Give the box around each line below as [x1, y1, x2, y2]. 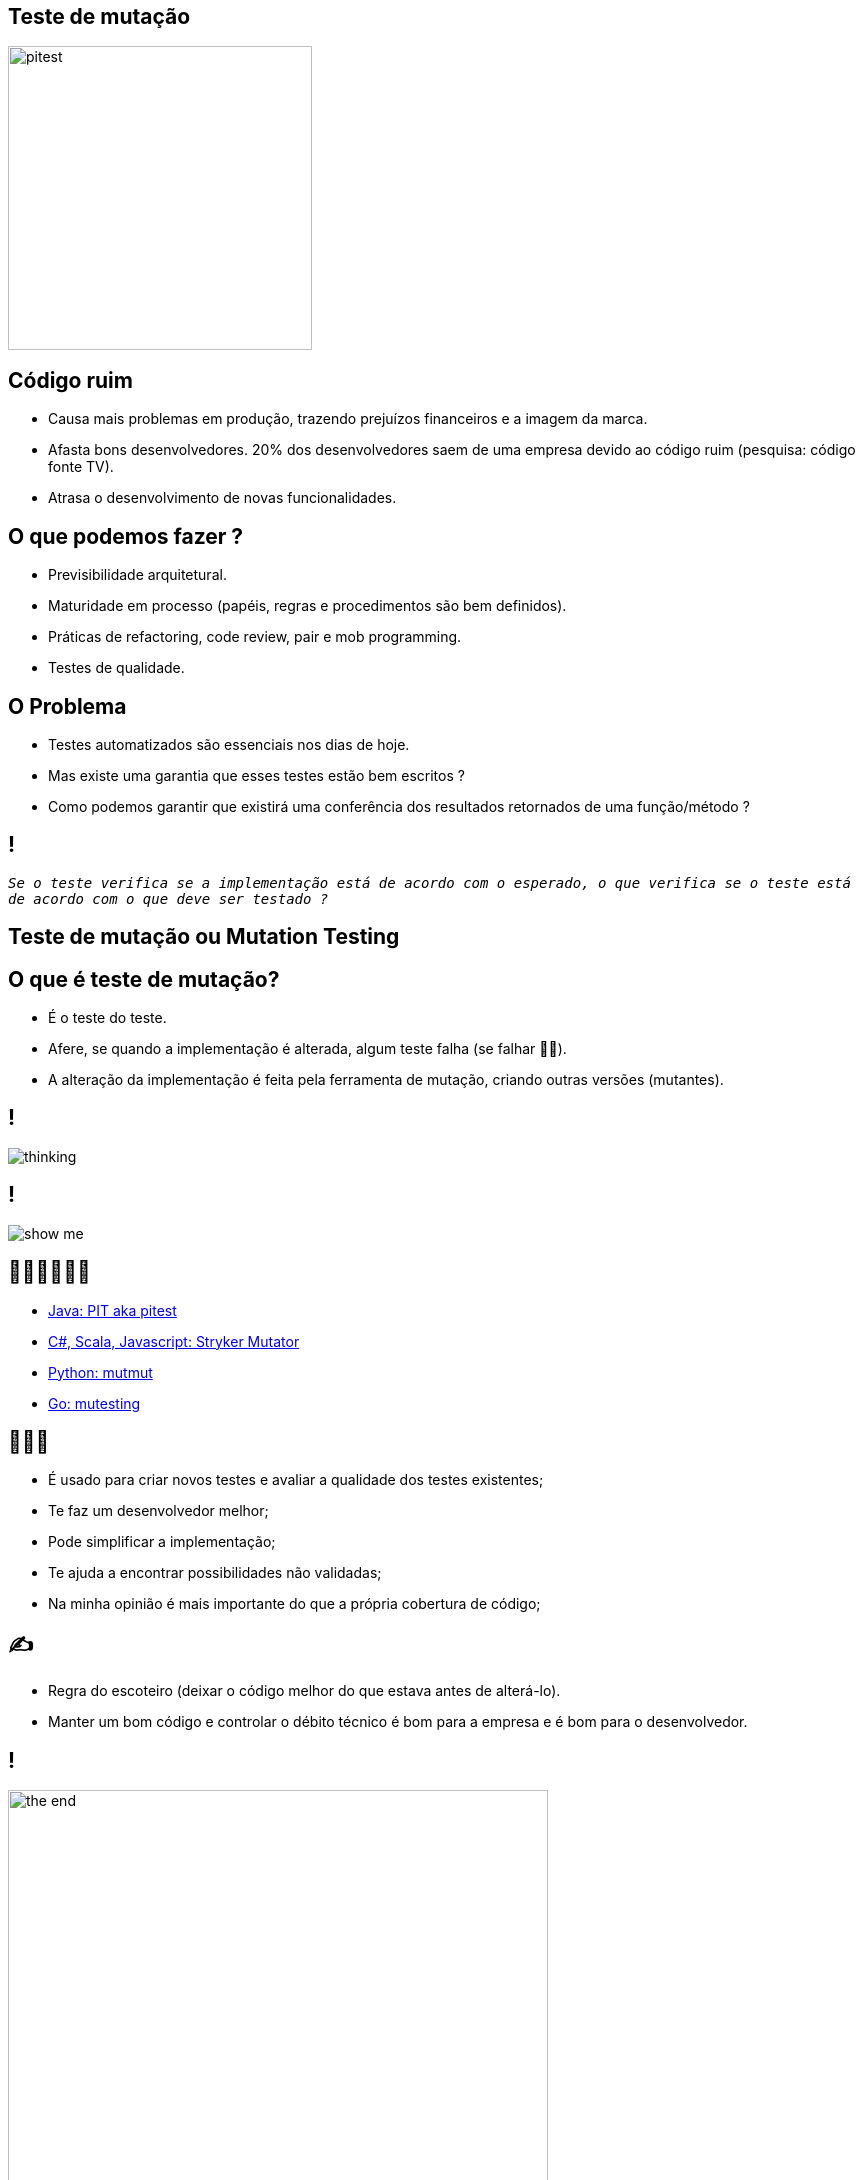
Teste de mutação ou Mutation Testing [8, 924, 400, 950]
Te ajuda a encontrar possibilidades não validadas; [48, 1564, 382, 1582]
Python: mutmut [48, 1363, 153, 1381]
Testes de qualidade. [48, 659, 185, 677]
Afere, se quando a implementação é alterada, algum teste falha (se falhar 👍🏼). [48, 1040, 567, 1058]
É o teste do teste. [48, 1009, 167, 1027]
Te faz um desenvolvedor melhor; [48, 1502, 269, 1520]
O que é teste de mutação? [8, 966, 280, 992]
